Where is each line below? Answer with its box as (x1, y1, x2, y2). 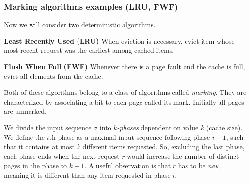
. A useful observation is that (84, 160, 171, 170)
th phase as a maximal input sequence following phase (49, 132, 210, 142)
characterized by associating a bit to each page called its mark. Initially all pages (4, 96, 244, 107)
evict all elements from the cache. (4, 71, 103, 81)
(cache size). (206, 122, 243, 132)
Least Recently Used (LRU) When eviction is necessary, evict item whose (4, 35, 234, 46)
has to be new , (178, 160, 221, 170)
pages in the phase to (4, 160, 67, 170)
